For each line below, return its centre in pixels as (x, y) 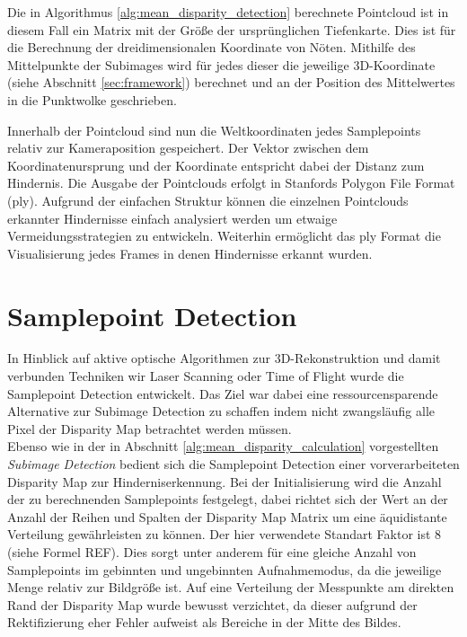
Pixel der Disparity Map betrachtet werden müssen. (150, 428)
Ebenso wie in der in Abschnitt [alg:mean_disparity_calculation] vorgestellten (223, 446)
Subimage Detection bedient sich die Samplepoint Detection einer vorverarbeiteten (233, 464)
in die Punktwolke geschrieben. (92, 99)
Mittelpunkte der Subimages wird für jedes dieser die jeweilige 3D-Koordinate (221, 64)
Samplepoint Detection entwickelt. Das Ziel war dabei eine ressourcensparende (223, 393)
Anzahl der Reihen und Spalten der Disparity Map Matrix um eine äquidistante (227, 516)
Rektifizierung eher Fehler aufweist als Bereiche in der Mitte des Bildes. (204, 622)
